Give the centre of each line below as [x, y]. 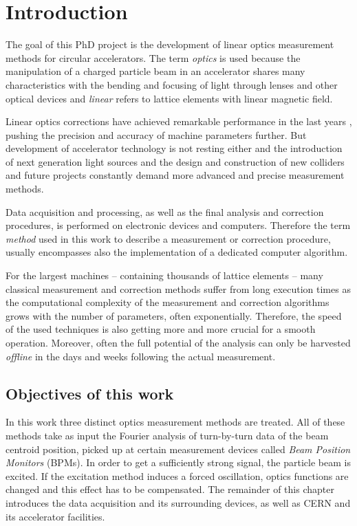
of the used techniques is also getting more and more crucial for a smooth [161, 329]
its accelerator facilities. [55, 516]
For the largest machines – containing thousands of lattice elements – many [164, 275]
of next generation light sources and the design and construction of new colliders [175, 161]
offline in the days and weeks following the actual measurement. [141, 356]
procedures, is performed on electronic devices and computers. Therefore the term [178, 225]
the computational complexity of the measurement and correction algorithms [167, 302]
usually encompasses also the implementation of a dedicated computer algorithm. [177, 252]
